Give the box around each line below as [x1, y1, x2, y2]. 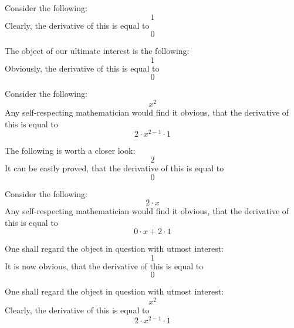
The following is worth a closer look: [5, 144, 136, 157]
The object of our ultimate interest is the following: [5, 45, 190, 57]
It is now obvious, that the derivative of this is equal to [5, 259, 204, 272]
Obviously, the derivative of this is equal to [5, 62, 160, 74]
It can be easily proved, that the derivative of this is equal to [5, 161, 224, 174]
